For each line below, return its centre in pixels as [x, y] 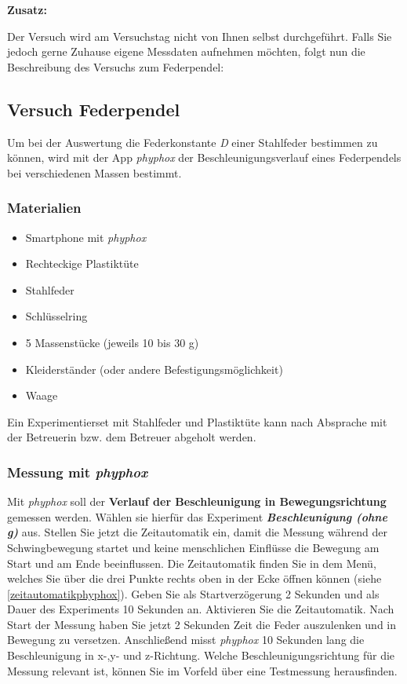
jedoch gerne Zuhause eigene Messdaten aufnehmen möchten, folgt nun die [186, 51]
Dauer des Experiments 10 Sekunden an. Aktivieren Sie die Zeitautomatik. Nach [201, 609]
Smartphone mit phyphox [86, 237]
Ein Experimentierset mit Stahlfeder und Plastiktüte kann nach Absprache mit [197, 421]
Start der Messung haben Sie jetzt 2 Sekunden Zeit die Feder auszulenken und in [202, 624]
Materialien [44, 208]
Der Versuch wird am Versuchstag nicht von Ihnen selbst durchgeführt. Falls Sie [200, 36]
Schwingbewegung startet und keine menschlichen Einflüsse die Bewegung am [193, 547]
